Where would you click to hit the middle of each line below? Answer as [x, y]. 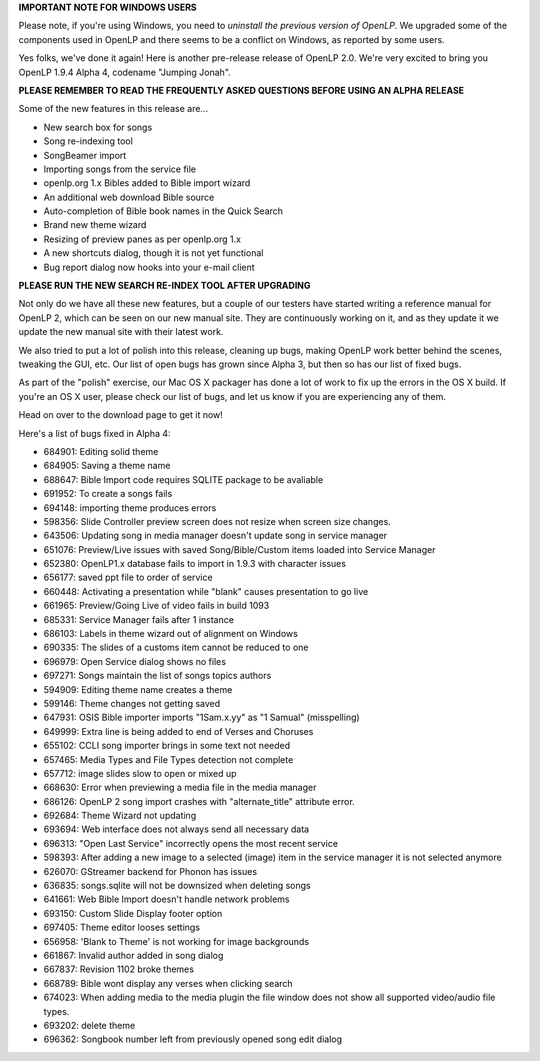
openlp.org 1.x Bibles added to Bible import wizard [147, 183]
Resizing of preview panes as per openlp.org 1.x [142, 239]
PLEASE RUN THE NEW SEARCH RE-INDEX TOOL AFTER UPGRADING [164, 286]
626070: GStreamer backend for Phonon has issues [150, 871]
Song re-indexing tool [88, 141]
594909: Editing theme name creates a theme [138, 689]
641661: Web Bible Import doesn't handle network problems [166, 899]
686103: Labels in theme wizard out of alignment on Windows [171, 634]
